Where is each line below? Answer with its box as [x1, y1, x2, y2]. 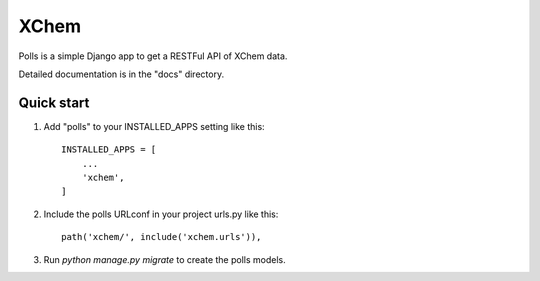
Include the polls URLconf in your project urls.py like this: [43, 208, 279, 220]
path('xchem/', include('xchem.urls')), [61, 231, 262, 243]
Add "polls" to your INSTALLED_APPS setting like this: [43, 120, 265, 132]
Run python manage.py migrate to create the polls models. [43, 253, 286, 265]
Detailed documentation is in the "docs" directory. [18, 68, 225, 80]
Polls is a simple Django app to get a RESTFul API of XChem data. [18, 50, 288, 62]
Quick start [18, 94, 90, 111]
